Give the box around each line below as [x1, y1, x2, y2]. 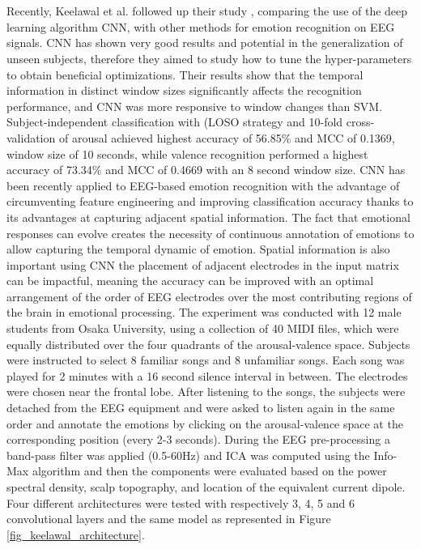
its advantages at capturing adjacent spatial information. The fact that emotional [6, 208, 410, 225]
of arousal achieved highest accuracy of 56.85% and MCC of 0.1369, [58, 129, 395, 146]
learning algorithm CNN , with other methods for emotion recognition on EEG [6, 18, 395, 35]
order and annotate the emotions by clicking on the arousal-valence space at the [6, 415, 403, 432]
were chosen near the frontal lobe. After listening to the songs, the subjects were [6, 383, 406, 400]
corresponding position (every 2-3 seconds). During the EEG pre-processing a [6, 431, 390, 448]
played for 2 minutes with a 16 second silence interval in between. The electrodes [6, 367, 408, 384]
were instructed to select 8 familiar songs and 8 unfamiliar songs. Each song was [6, 351, 405, 368]
